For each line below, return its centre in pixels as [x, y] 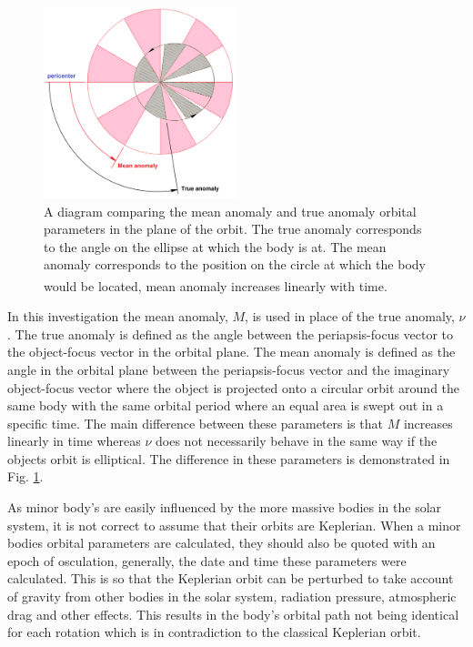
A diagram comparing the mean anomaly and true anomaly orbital [230, 211]
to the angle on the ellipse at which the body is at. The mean [215, 246]
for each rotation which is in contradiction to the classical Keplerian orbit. [214, 632]
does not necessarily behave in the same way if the [297, 441]
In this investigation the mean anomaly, [118, 316]
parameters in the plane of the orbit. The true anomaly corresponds [233, 229]
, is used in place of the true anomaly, [350, 316]
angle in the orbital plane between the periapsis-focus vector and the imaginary [229, 369]
